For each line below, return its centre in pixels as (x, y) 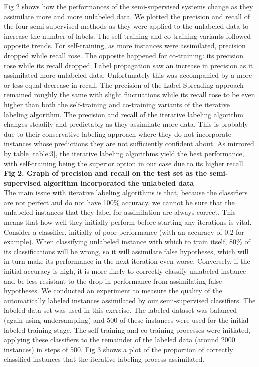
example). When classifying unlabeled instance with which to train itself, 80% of (127, 241)
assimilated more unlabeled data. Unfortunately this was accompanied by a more (128, 75)
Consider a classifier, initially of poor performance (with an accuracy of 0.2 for (124, 231)
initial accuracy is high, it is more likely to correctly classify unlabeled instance (125, 271)
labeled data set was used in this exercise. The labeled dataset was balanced (121, 310)
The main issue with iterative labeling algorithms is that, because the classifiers (126, 192)
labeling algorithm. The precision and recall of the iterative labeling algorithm (124, 114)
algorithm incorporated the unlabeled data (119, 183)
